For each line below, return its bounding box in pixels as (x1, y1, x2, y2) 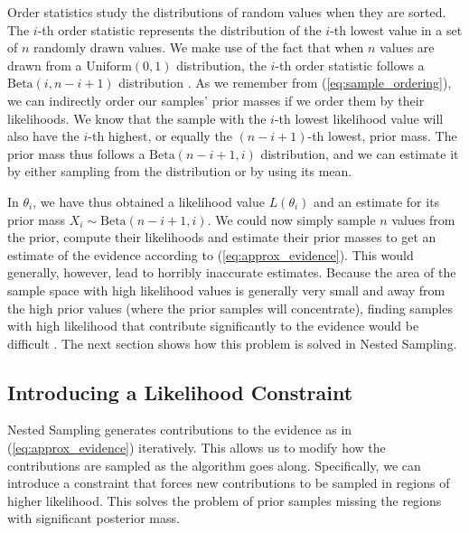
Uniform (86, 60, 132, 73)
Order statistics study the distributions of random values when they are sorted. (7, 3, 446, 21)
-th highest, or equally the (88, 126, 232, 145)
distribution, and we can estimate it (260, 144, 459, 163)
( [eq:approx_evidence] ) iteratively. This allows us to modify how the (7, 438, 386, 457)
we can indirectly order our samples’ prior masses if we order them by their (7, 90, 425, 109)
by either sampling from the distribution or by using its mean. (7, 162, 352, 181)
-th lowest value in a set (330, 20, 463, 39)
